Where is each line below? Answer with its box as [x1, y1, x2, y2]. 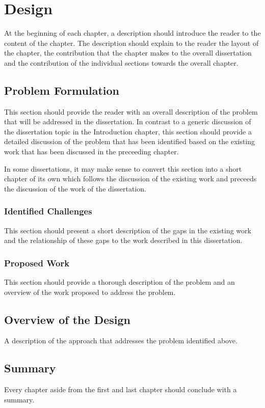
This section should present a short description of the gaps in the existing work [4, 225, 251, 235]
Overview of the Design [4, 311, 130, 327]
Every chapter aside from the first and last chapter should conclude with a [4, 384, 237, 395]
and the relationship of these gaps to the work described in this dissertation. [4, 235, 243, 246]
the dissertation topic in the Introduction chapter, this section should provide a [4, 126, 252, 137]
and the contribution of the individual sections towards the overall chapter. [4, 57, 238, 68]
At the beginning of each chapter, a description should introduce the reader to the [4, 28, 261, 38]
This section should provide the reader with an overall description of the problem [4, 106, 258, 117]
